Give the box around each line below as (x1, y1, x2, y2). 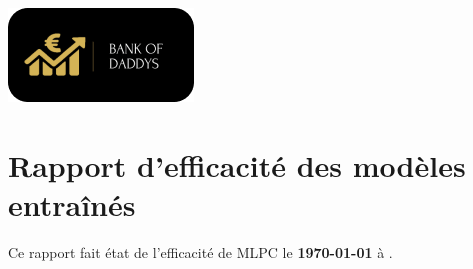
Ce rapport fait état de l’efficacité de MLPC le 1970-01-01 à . (8, 241, 393, 262)
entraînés (8, 183, 136, 224)
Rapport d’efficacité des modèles (8, 144, 466, 185)
